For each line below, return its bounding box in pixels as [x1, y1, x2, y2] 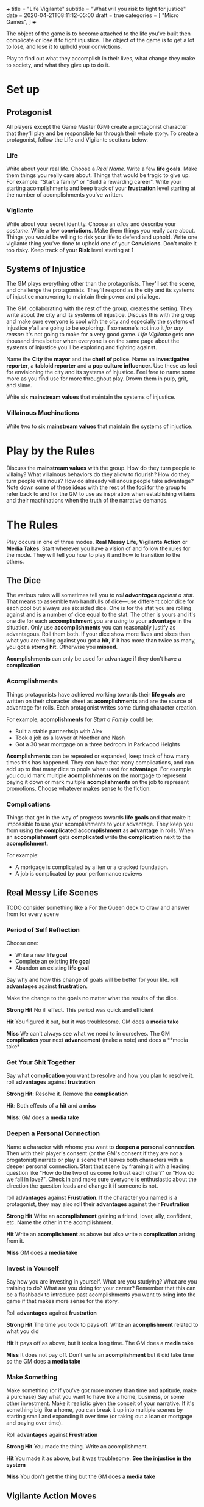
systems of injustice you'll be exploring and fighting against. [6, 344, 157, 351]
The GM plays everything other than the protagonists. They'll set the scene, [6, 280, 196, 288]
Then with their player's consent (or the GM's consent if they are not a [6, 1149, 183, 1157]
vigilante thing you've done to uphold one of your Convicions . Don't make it [6, 239, 197, 247]
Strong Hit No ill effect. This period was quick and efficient [6, 1006, 154, 1014]
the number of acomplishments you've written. [6, 191, 124, 198]
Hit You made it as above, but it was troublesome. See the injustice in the [6, 1454, 192, 1462]
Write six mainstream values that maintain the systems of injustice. [6, 393, 175, 401]
